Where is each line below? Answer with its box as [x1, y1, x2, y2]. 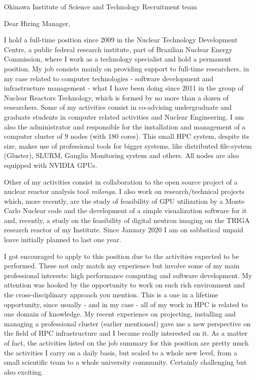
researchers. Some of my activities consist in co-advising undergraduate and [4, 102, 232, 112]
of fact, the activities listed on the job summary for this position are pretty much [4, 338, 249, 348]
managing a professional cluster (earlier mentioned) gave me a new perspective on [4, 318, 251, 328]
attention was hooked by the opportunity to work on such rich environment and [4, 280, 245, 290]
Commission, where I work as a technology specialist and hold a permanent [4, 54, 231, 64]
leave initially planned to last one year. [4, 234, 122, 245]
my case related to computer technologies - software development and [4, 73, 214, 83]
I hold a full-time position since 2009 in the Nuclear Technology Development [4, 34, 238, 45]
